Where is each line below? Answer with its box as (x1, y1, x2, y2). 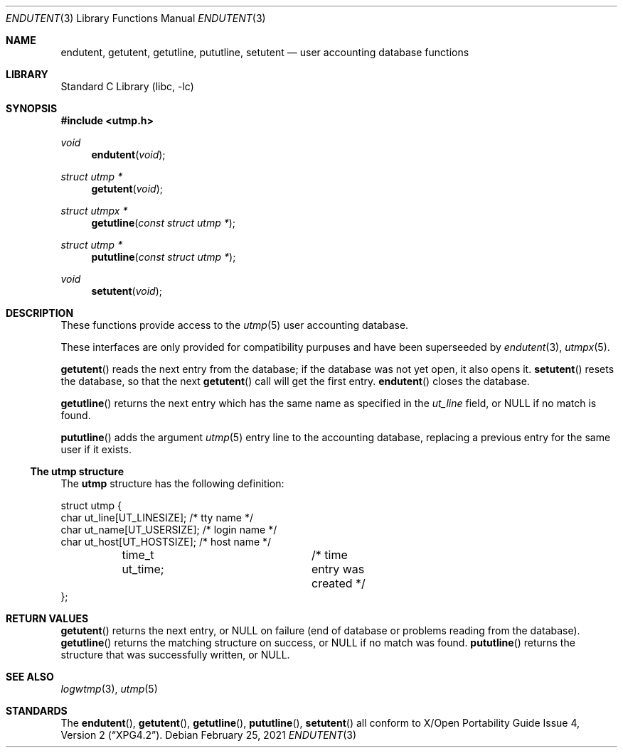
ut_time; (122, 562, 164, 576)
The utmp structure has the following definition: (60, 477, 284, 489)
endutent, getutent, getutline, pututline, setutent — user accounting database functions (60, 46, 469, 58)
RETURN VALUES (6, 612, 89, 624)
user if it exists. (60, 443, 132, 455)
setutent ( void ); (91, 285, 163, 297)
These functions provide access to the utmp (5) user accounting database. (60, 319, 409, 331)
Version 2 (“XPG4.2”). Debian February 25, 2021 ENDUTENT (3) (60, 729, 357, 741)
